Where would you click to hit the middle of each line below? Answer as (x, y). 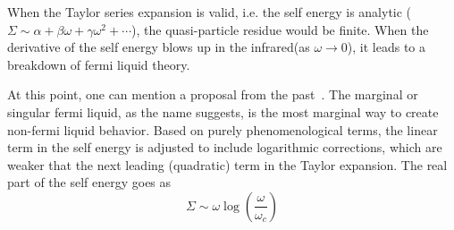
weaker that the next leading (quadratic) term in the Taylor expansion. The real (227, 164)
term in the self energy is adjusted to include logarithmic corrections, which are (225, 147)
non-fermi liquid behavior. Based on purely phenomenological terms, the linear (223, 129)
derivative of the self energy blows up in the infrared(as (159, 47)
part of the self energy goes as (89, 182)
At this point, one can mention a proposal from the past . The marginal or (213, 94)
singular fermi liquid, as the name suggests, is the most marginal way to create (223, 111)
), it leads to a (387, 47)
